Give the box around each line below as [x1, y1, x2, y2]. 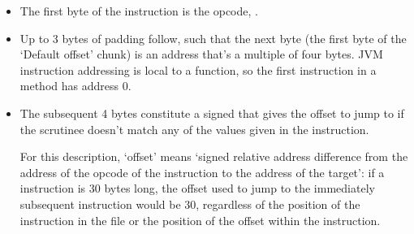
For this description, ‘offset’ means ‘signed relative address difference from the [19, 148, 408, 165]
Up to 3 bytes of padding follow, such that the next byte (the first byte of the [19, 29, 407, 46]
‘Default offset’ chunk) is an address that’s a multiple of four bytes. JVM [19, 45, 383, 63]
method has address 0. [19, 77, 132, 94]
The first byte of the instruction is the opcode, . [19, 2, 258, 19]
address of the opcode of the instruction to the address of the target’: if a [19, 163, 385, 180]
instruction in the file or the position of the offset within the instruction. [19, 211, 381, 228]
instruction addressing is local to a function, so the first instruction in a [19, 61, 377, 78]
